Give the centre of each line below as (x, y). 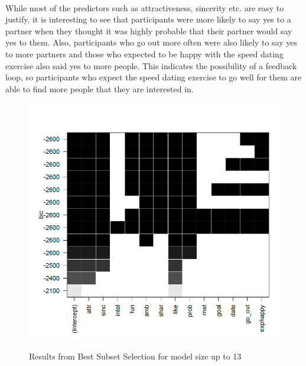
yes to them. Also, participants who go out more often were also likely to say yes (152, 42)
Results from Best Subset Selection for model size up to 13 (135, 356)
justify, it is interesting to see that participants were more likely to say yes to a (148, 19)
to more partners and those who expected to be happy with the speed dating (144, 54)
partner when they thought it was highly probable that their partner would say (149, 30)
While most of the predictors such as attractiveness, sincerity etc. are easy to (145, 7)
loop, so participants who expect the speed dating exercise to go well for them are (154, 77)
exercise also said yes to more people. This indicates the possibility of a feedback (151, 65)
